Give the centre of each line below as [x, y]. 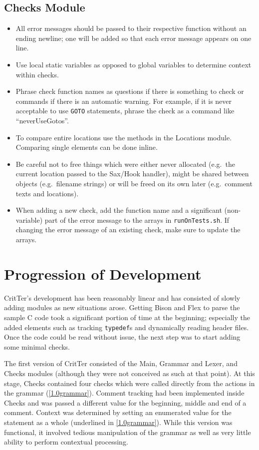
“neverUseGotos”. [42, 121]
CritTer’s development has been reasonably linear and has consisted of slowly [122, 297]
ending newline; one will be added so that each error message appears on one [133, 38]
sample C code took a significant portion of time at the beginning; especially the [127, 317]
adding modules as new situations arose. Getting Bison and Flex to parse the [122, 307]
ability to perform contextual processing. [66, 442]
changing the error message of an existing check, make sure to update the [128, 229]
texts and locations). [47, 193]
